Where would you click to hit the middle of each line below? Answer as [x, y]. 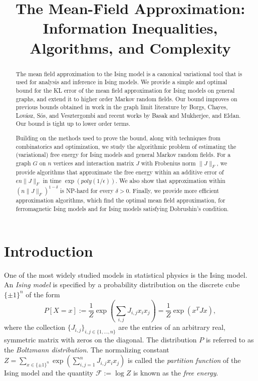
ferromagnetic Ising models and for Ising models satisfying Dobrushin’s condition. [122, 209]
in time [52, 181]
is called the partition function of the [184, 360]
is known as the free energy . [176, 373]
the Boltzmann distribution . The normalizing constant [87, 349]
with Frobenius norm [168, 163]
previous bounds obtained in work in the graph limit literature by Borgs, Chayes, [122, 107]
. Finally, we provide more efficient [174, 191]
